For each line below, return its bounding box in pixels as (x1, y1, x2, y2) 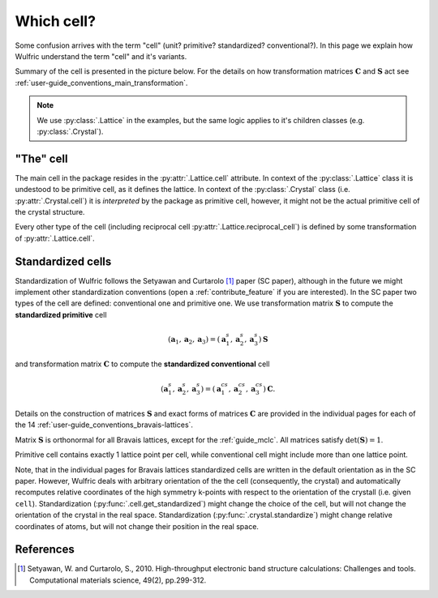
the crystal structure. (15, 207, 85, 216)
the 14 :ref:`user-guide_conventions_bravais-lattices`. (15, 420, 194, 429)
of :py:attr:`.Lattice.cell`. (15, 233, 95, 243)
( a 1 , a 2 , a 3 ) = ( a (167, 335, 226, 346)
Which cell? (15, 12, 97, 30)
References (15, 543, 75, 557)
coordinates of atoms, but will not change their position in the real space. (15, 521, 260, 531)
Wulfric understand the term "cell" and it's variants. (15, 51, 187, 61)
